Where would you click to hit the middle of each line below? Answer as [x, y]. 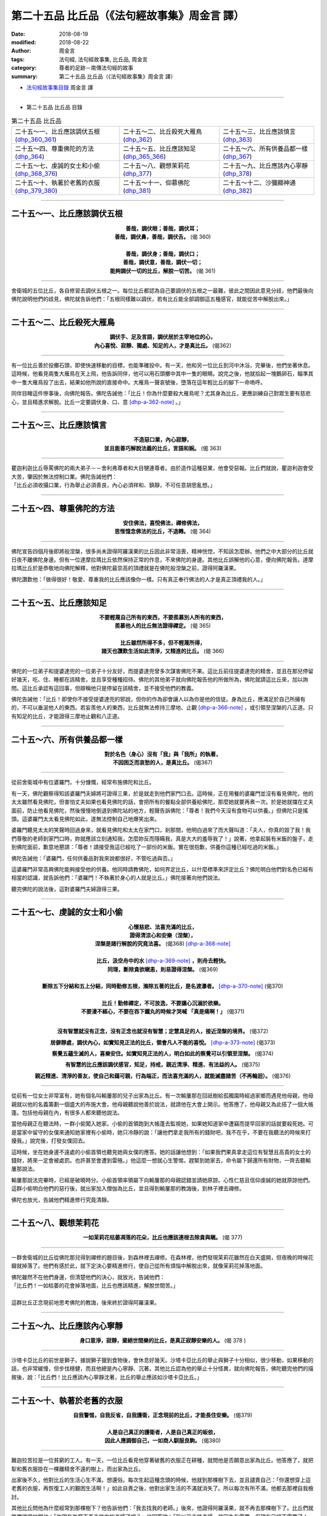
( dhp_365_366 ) [145, 156]
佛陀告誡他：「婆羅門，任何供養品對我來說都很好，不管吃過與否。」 [93, 858]
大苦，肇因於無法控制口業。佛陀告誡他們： [64, 477]
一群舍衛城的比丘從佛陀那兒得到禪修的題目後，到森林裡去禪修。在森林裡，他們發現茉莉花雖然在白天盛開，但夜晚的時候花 [162, 1257]
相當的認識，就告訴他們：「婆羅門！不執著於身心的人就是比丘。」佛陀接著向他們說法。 [117, 878]
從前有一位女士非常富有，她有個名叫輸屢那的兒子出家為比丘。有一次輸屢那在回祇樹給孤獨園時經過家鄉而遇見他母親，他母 [162, 1096]
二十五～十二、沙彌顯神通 [259, 183]
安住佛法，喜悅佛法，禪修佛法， [163, 523]
